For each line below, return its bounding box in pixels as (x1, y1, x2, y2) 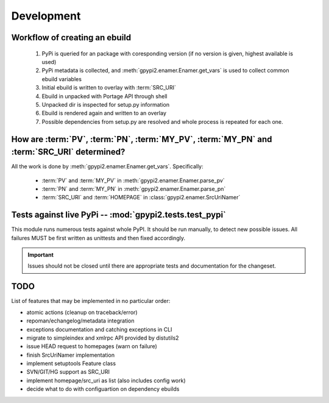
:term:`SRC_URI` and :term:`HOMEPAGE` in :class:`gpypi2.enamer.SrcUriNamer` (41, 194, 241, 201)
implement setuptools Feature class (26, 360, 116, 367)
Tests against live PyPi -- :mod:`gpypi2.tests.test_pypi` (11, 210, 227, 220)
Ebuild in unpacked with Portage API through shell (41, 92, 168, 100)
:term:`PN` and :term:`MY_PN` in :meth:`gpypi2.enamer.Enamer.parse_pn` (41, 185, 226, 192)
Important (27, 251, 54, 259)
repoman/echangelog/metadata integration (26, 317, 135, 324)
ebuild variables (41, 75, 82, 82)
